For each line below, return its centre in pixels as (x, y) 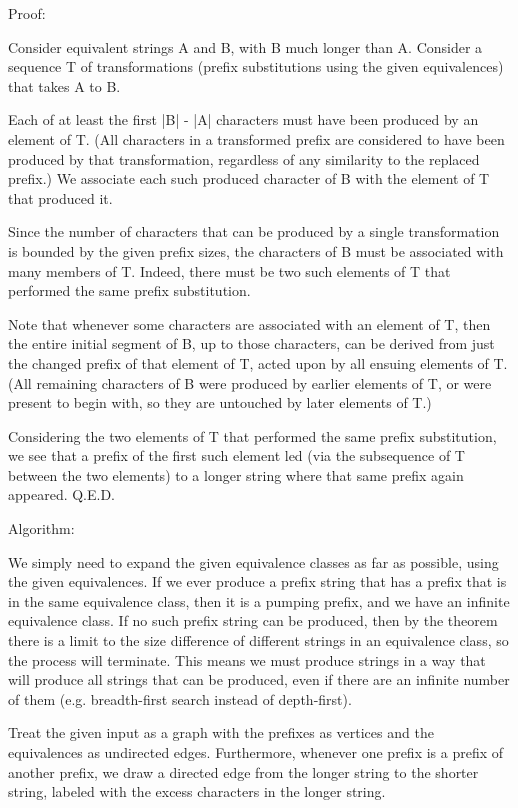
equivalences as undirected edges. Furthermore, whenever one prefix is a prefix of (256, 752)
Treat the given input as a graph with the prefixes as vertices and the (221, 732)
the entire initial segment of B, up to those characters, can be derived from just (251, 343)
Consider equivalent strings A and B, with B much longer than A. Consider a (245, 46)
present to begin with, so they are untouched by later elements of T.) (220, 402)
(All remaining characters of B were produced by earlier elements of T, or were (250, 382)
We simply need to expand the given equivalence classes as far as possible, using (253, 561)
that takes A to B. (64, 85)
